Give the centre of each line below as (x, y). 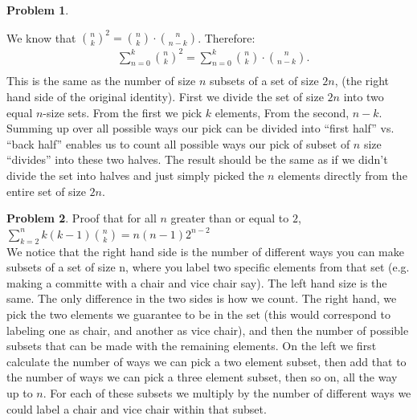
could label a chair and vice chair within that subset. (137, 408)
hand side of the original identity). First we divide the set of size (165, 97)
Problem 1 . (38, 10)
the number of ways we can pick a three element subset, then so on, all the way (202, 377)
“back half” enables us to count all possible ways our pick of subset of (178, 143)
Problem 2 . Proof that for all (82, 218)
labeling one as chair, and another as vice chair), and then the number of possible (208, 330)
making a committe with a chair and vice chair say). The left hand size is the (197, 282)
